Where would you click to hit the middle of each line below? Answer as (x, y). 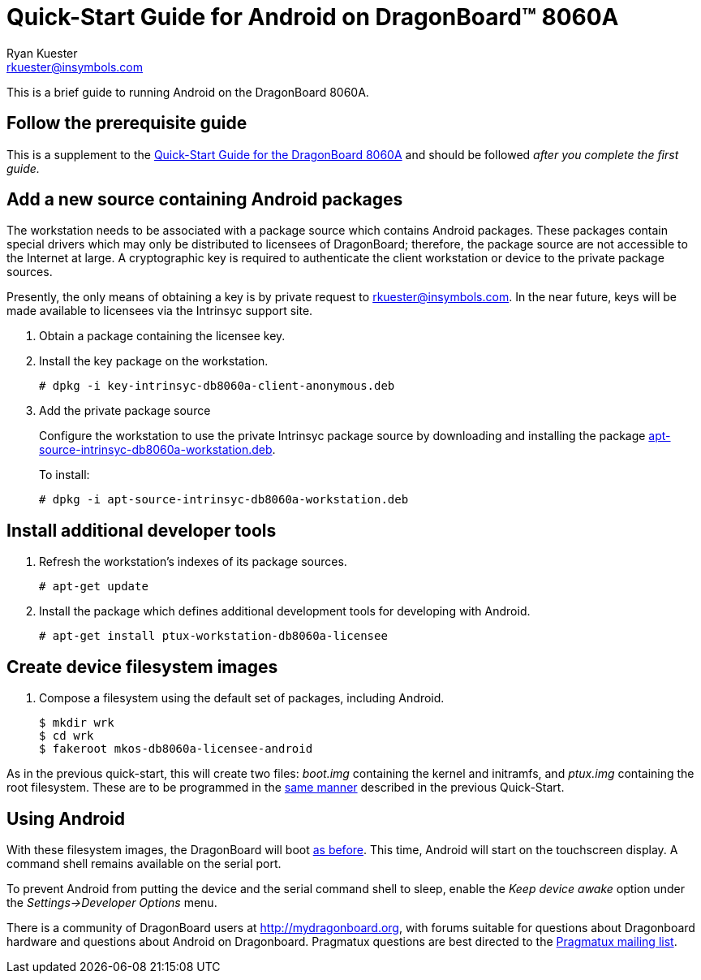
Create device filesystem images (142, 667)
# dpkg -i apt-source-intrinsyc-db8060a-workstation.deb (224, 500)
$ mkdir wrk (77, 723)
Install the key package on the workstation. (154, 361)
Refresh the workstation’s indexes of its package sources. (193, 562)
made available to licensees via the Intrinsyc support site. (160, 311)
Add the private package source (125, 411)
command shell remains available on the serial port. (144, 863)
